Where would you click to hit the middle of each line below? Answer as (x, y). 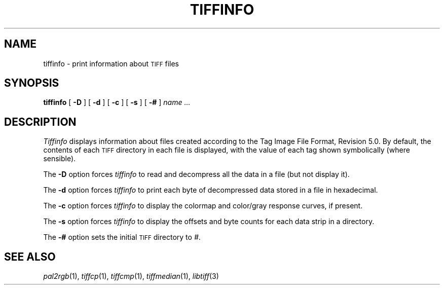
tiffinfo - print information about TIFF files (111, 63)
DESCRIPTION (40, 122)
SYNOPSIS (32, 83)
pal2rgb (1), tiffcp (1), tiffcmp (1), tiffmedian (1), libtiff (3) (131, 276)
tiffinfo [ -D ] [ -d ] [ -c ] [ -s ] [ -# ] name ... (117, 102)
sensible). (60, 159)
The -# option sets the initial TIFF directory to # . (122, 237)
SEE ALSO (30, 257)
